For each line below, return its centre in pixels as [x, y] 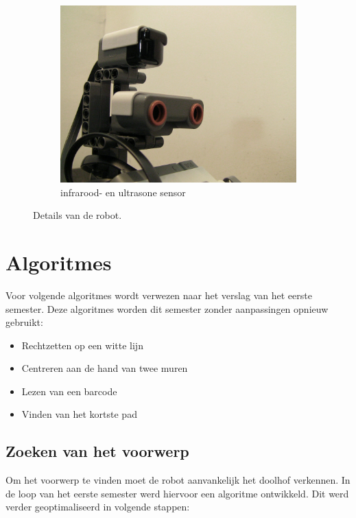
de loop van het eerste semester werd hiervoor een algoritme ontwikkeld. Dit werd [177, 493]
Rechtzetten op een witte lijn [82, 345]
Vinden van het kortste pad [79, 414]
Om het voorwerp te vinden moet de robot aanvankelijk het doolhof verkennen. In [178, 480]
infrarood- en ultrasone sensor [123, 192]
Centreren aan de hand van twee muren [105, 368]
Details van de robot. [78, 215]
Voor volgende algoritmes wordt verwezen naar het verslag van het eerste [159, 295]
